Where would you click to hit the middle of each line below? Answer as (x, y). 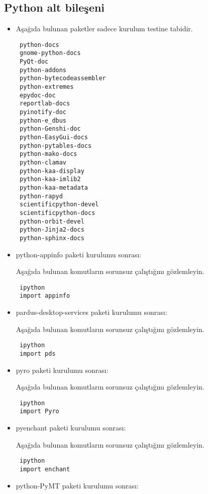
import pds (37, 353)
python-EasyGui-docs (54, 138)
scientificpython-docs (57, 213)
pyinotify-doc (43, 112)
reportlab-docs (45, 104)
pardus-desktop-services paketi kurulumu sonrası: (91, 312)
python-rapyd (41, 196)
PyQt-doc (34, 62)
